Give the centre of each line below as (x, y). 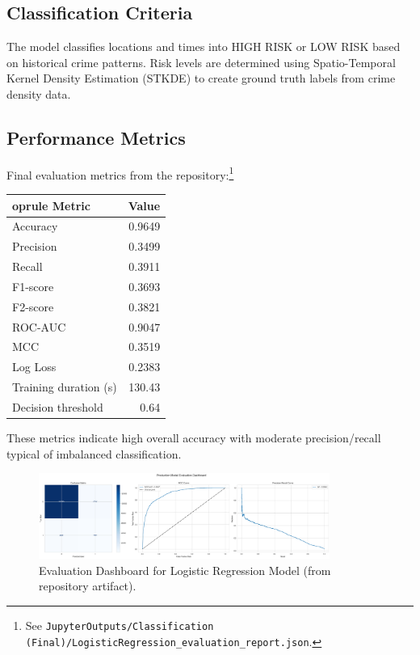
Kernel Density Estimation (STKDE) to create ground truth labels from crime (201, 78)
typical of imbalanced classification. (94, 453)
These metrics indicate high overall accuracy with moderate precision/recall (194, 438)
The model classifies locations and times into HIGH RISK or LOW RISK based (204, 46)
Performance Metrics (96, 137)
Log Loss (34, 367)
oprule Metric (51, 205)
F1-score (33, 286)
